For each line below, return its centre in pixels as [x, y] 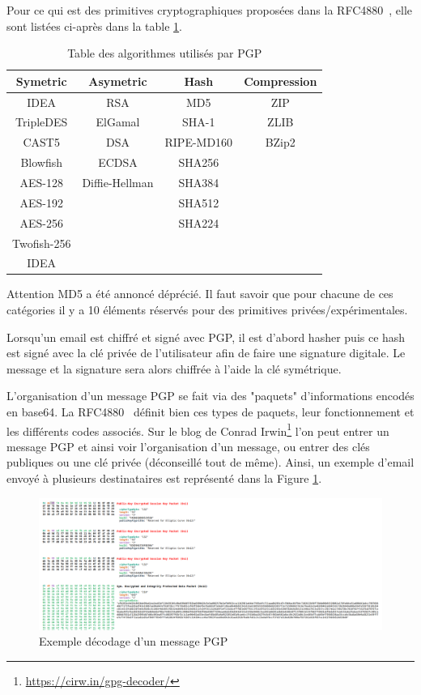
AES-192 [41, 202]
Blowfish [42, 162]
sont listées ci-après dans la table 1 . [95, 26]
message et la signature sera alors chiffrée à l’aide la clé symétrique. [174, 368]
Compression [281, 81]
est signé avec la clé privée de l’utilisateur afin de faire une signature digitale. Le [206, 353]
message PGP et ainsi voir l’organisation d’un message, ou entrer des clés [188, 446]
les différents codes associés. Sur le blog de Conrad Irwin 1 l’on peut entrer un [198, 429]
